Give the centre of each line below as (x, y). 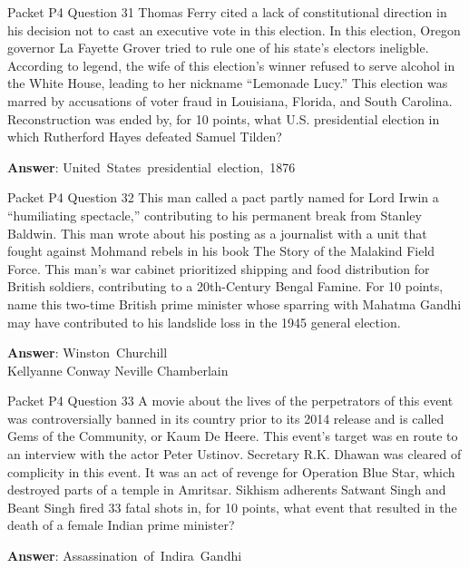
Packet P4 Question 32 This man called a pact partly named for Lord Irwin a (223, 197)
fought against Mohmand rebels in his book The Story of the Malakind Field (221, 251)
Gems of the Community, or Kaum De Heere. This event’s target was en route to (233, 436)
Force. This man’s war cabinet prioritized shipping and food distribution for (219, 268)
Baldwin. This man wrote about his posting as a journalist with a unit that (217, 233)
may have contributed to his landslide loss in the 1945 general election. (204, 322)
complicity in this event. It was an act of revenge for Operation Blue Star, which (231, 471)
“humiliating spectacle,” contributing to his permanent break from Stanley (215, 215)
